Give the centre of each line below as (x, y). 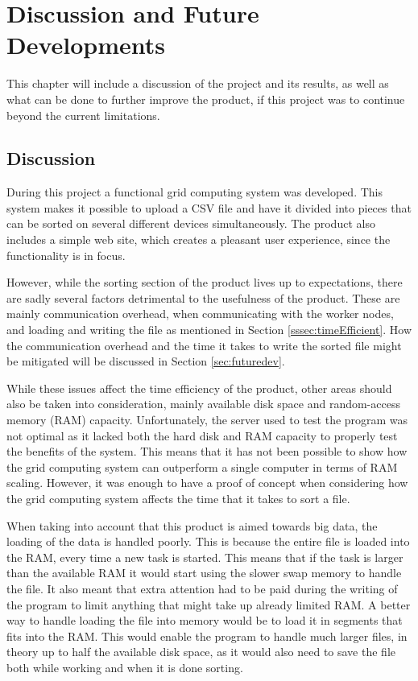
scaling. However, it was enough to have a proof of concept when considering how (207, 483)
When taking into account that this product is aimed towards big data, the (192, 525)
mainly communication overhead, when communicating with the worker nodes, (200, 314)
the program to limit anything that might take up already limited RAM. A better (209, 604)
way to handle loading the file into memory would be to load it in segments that (205, 620)
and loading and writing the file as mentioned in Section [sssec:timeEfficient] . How (209, 330)
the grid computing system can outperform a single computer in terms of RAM (202, 466)
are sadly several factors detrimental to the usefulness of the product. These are (203, 297)
